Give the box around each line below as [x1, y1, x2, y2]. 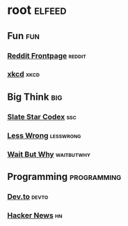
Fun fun [7, 30, 40, 42]
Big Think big [7, 91, 63, 103]
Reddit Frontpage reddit [7, 51, 87, 61]
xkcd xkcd [7, 69, 40, 79]
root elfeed [7, 2, 67, 18]
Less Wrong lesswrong [7, 130, 81, 140]
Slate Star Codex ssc [7, 112, 77, 121]
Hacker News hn [7, 210, 63, 220]
